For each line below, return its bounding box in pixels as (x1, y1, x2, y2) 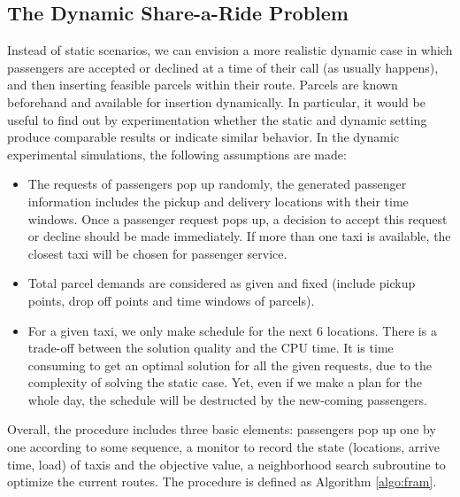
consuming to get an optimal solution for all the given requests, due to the (27, 355, 432, 374)
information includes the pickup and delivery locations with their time (27, 191, 409, 210)
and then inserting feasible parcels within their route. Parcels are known (7, 75, 398, 94)
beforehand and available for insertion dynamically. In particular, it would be (7, 92, 425, 111)
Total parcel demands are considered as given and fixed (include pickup (27, 274, 416, 292)
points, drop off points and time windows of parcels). (27, 291, 315, 309)
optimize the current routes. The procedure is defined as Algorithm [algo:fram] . (7, 472, 437, 491)
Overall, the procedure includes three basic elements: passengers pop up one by (7, 420, 436, 439)
